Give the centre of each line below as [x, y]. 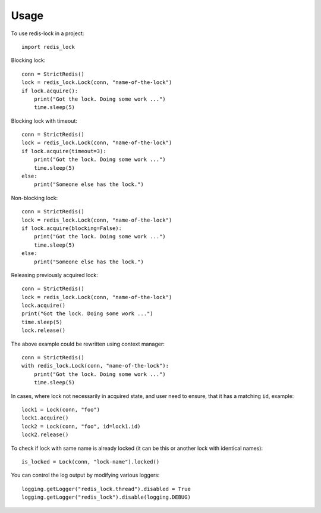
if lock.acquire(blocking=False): [72, 228]
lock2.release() [45, 435]
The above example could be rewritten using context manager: [88, 344]
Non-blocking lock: [34, 198]
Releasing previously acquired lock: [54, 275]
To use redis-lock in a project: [48, 33]
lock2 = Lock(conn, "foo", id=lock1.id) [81, 426]
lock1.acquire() [45, 418]
